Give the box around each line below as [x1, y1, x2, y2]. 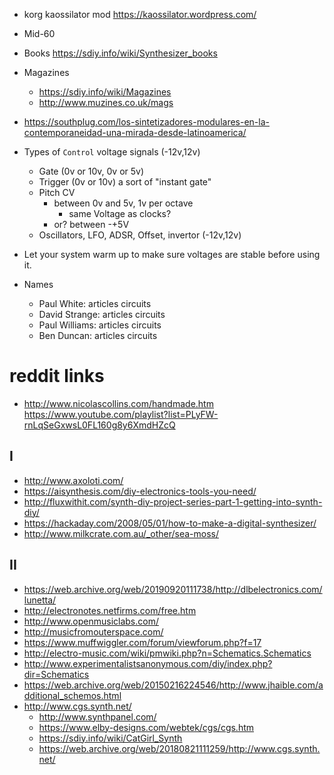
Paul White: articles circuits [38, 298, 152, 309]
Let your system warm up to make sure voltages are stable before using [23, 249, 321, 260]
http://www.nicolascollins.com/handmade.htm [23, 397, 214, 409]
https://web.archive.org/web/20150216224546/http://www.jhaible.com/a [23, 679, 324, 691]
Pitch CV [38, 187, 76, 198]
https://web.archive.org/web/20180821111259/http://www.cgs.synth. [38, 742, 321, 754]
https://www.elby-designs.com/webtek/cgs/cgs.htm [38, 721, 255, 733]
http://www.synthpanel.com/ [38, 710, 157, 723]
